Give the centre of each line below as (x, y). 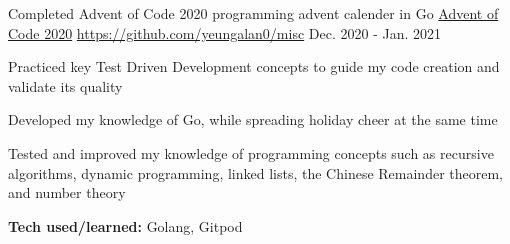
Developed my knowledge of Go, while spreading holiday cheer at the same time (253, 119)
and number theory (67, 192)
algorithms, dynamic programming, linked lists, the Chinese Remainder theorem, (255, 172)
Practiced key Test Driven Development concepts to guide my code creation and (254, 66)
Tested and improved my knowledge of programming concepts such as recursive (251, 152)
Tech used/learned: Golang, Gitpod (125, 225)
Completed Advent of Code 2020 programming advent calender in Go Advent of (253, 13)
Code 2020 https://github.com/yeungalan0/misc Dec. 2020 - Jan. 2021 (225, 32)
